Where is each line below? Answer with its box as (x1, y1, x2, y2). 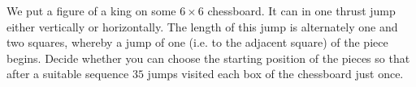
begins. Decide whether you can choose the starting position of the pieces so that (6, 49, 410, 66)
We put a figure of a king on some (6, 2, 176, 19)
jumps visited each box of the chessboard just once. (147, 65, 404, 82)
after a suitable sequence (6, 65, 129, 82)
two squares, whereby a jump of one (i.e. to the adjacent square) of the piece (6, 34, 388, 51)
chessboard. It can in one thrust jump (207, 2, 396, 19)
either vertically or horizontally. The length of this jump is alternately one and (6, 18, 398, 35)
